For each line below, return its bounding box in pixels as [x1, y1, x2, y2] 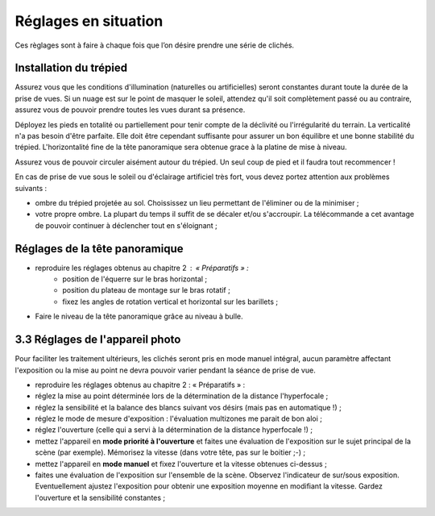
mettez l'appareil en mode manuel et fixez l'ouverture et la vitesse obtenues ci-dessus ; [35, 459, 328, 468]
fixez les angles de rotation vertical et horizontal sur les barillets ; [62, 297, 278, 306]
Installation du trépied [14, 61, 128, 75]
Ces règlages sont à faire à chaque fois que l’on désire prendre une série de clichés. [14, 40, 294, 50]
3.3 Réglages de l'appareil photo [14, 333, 181, 347]
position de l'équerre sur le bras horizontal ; [62, 274, 208, 284]
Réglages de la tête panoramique [14, 242, 184, 256]
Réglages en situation [14, 12, 164, 30]
